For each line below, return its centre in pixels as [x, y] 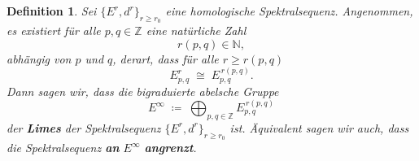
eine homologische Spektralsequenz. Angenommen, [289, 11]
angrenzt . [170, 147]
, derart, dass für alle [166, 58]
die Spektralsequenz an [63, 147]
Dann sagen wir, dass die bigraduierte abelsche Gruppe [143, 91]
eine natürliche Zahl [196, 30]
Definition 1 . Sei [52, 11]
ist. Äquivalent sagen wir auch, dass [319, 127]
